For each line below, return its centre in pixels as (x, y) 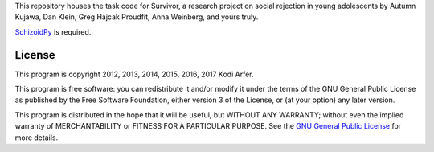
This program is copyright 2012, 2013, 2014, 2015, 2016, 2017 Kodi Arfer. (134, 74)
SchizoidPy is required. (53, 31)
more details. (37, 138)
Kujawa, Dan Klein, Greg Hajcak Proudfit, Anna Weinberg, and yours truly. (137, 17)
